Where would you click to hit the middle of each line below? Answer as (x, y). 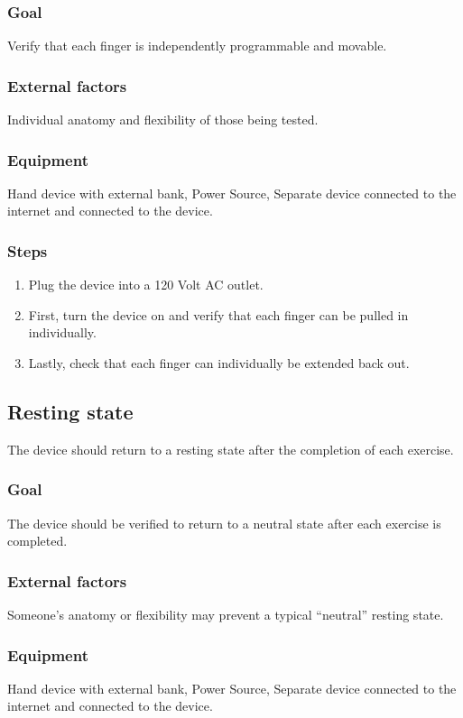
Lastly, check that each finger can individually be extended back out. (219, 363)
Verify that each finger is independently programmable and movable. (197, 46)
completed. (37, 541)
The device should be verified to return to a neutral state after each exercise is (224, 523)
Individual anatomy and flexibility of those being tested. (163, 120)
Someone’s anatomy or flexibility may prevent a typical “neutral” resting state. (226, 615)
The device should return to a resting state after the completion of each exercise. (231, 449)
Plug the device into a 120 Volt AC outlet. (146, 285)
